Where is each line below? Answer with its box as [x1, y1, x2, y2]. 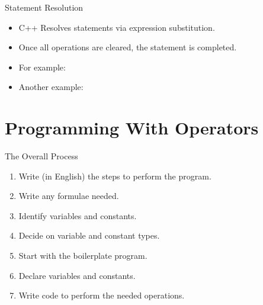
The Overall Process [5, 150, 78, 162]
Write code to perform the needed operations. [18, 289, 185, 301]
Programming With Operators [5, 115, 259, 140]
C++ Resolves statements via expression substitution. [18, 21, 215, 33]
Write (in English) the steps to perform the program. [18, 169, 211, 182]
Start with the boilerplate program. [18, 249, 147, 262]
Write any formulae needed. [18, 190, 119, 202]
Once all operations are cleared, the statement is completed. [18, 41, 237, 53]
